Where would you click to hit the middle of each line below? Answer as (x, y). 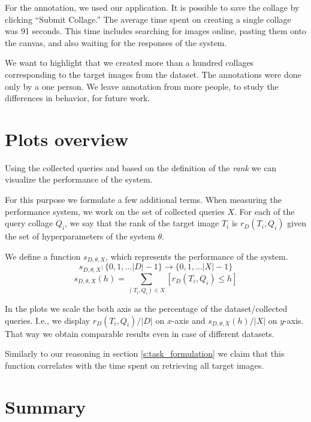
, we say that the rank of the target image (142, 223)
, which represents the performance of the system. (197, 256)
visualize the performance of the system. (79, 179)
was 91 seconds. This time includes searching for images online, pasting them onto (156, 31)
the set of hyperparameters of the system (80, 236)
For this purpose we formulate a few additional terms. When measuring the (143, 200)
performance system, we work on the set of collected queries (115, 211)
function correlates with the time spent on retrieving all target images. (135, 365)
